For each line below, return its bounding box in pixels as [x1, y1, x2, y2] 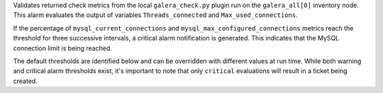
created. [13, 77, 38, 85]
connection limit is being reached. [13, 43, 113, 53]
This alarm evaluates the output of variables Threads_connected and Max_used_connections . [13, 11, 298, 19]
